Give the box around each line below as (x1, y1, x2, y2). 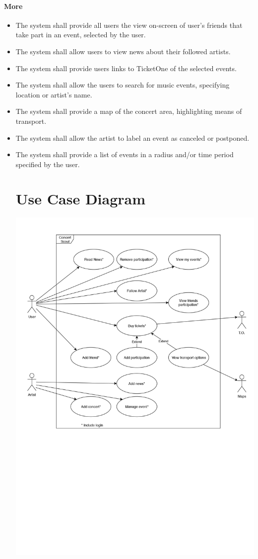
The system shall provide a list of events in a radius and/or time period (15, 149, 234, 160)
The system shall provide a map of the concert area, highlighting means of (15, 106, 242, 116)
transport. (15, 115, 47, 126)
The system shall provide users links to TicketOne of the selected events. (15, 63, 237, 73)
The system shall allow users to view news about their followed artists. (15, 46, 231, 56)
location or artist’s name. (15, 89, 92, 99)
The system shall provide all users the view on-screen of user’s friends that (15, 19, 243, 30)
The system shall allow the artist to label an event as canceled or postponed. (15, 132, 250, 143)
